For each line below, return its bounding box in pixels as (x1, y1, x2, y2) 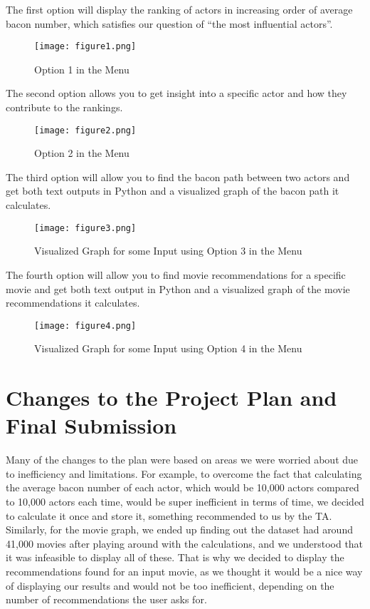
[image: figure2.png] (34, 125, 137, 135)
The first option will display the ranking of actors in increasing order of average (6, 2, 353, 16)
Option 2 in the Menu (34, 145, 129, 160)
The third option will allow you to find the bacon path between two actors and (6, 169, 350, 184)
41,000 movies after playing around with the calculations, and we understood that (6, 536, 364, 551)
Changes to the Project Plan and (6, 383, 337, 412)
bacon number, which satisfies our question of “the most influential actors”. (6, 16, 333, 31)
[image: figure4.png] (34, 320, 137, 331)
